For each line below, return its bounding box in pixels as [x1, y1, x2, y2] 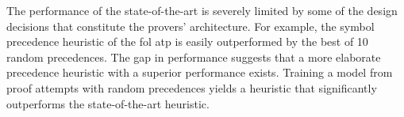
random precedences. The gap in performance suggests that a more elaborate [6, 48, 381, 65]
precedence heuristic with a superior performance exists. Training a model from [6, 64, 393, 81]
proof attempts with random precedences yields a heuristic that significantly [6, 79, 377, 96]
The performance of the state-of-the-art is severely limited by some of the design [6, 2, 398, 18]
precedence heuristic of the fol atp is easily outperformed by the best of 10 [6, 33, 368, 50]
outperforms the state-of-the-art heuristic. [6, 95, 210, 111]
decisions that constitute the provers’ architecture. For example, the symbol [6, 17, 375, 34]
